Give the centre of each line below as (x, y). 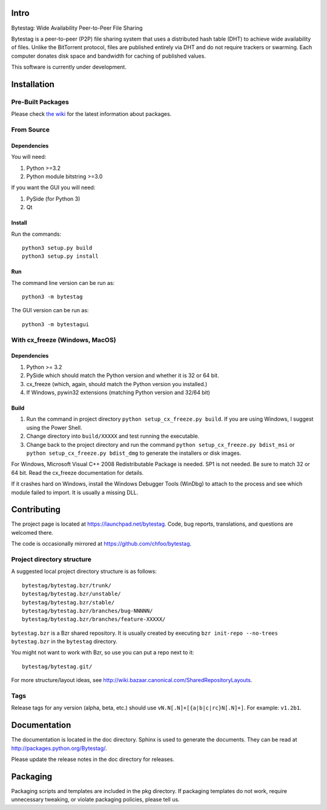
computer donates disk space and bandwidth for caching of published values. (108, 56)
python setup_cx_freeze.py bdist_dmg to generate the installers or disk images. (134, 453)
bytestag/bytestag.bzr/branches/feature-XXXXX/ (94, 619)
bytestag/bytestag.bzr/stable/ (68, 602)
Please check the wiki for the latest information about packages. (91, 114)
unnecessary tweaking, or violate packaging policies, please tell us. (95, 800)
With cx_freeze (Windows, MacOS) (64, 340)
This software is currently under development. (69, 67)
